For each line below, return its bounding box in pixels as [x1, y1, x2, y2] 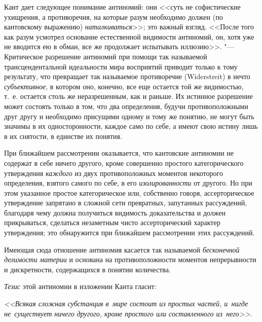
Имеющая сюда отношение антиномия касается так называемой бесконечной [4, 244, 240, 255]
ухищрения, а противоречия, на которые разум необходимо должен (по [4, 11, 223, 22]
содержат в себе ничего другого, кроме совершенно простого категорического [4, 157, 244, 168]
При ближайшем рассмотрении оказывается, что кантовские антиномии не [4, 148, 234, 158]
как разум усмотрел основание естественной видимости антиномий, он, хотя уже [4, 31, 254, 42]
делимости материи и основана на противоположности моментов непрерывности [4, 254, 256, 265]
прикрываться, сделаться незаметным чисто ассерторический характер [4, 217, 220, 228]
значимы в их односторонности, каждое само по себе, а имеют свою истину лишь [4, 121, 258, 131]
